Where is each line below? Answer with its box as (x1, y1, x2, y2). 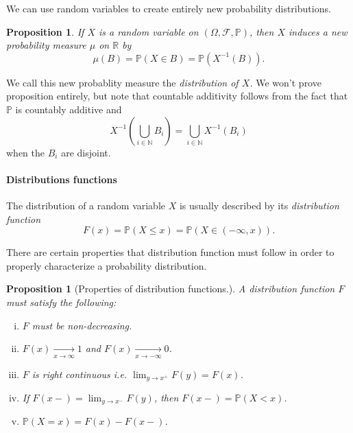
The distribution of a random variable (6, 198, 166, 212)
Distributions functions (6, 172, 117, 186)
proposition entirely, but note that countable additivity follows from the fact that (6, 89, 348, 103)
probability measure (6, 38, 86, 52)
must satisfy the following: (6, 294, 117, 309)
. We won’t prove (249, 75, 321, 89)
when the (6, 145, 45, 159)
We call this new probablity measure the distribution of (6, 75, 239, 89)
